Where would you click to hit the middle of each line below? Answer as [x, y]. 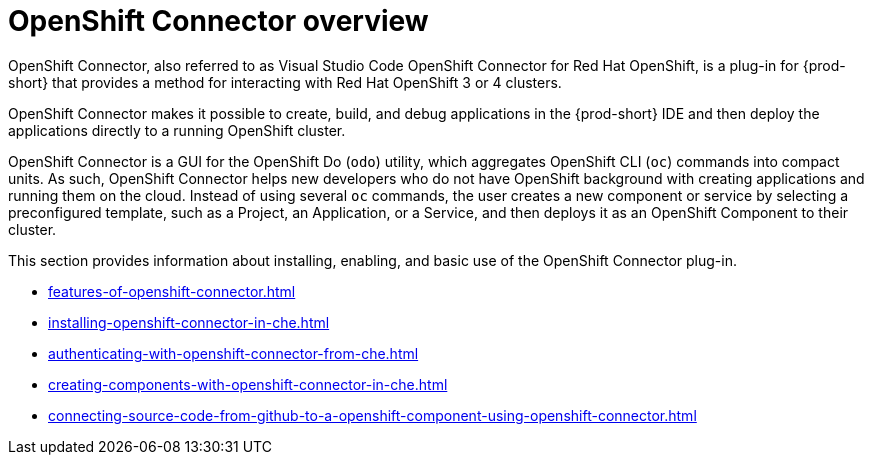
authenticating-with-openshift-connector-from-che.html [233, 353]
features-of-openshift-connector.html [172, 291]
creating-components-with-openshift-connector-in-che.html [248, 384]
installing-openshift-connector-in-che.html [189, 322]
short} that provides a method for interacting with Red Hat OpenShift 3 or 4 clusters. [285, 82]
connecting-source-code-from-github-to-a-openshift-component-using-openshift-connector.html [372, 415]
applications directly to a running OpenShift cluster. [177, 130]
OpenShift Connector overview [218, 21]
